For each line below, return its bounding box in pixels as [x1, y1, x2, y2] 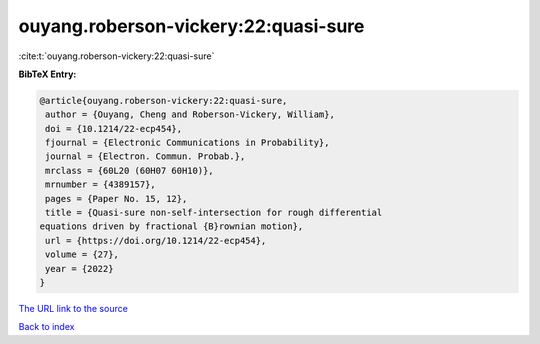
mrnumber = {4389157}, [45, 179, 157, 190]
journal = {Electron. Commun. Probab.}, [45, 151, 246, 162]
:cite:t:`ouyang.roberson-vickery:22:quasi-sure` [18, 50, 215, 62]
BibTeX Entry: [18, 68, 77, 80]
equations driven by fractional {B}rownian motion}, [39, 221, 304, 232]
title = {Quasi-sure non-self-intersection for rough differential [45, 207, 383, 219]
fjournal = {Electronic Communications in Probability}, [45, 137, 330, 149]
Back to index [18, 321, 75, 333]
